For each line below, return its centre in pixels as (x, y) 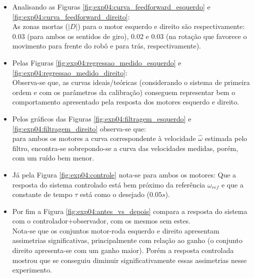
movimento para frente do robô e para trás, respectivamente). (106, 46)
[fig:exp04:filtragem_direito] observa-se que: (79, 128)
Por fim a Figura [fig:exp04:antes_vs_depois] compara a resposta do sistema (130, 211)
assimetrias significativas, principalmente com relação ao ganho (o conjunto (127, 240)
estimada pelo (226, 138)
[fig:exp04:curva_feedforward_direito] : (71, 16)
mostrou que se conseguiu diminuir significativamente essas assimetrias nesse (129, 260)
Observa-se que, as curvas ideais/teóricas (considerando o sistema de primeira (131, 82)
